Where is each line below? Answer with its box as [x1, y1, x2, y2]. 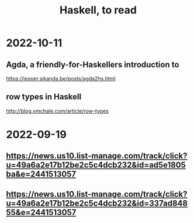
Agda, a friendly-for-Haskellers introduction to [6, 60, 179, 69]
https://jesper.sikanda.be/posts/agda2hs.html [6, 75, 116, 82]
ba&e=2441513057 [6, 169, 77, 179]
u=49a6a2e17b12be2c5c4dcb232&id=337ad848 [6, 198, 188, 208]
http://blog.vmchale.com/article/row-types [6, 107, 109, 114]
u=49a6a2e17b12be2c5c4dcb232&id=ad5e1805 [6, 160, 186, 170]
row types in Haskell [6, 92, 82, 102]
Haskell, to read [59, 4, 137, 17]
